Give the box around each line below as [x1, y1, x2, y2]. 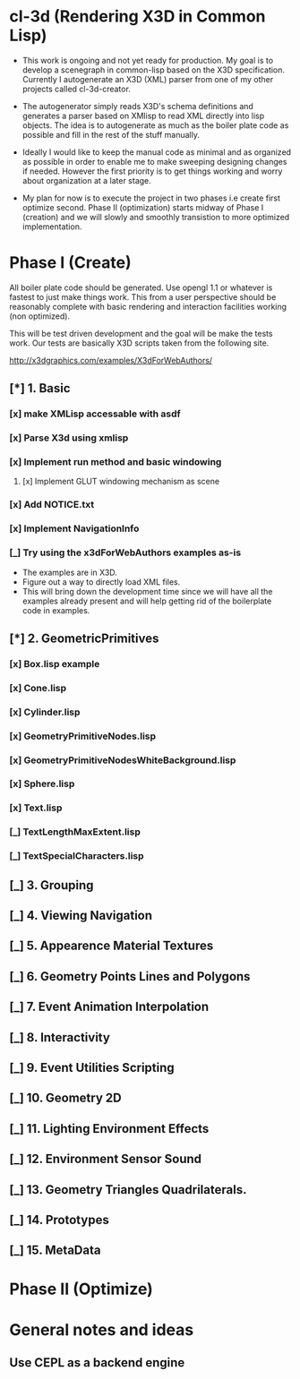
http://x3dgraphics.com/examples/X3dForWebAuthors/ [9, 355, 213, 365]
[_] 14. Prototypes [9, 1212, 109, 1228]
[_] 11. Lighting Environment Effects [9, 1121, 210, 1136]
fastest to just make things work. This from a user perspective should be [9, 291, 277, 302]
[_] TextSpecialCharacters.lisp [9, 850, 145, 862]
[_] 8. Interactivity [9, 1030, 110, 1045]
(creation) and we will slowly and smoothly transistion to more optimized [21, 211, 290, 222]
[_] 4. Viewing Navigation [9, 908, 153, 923]
